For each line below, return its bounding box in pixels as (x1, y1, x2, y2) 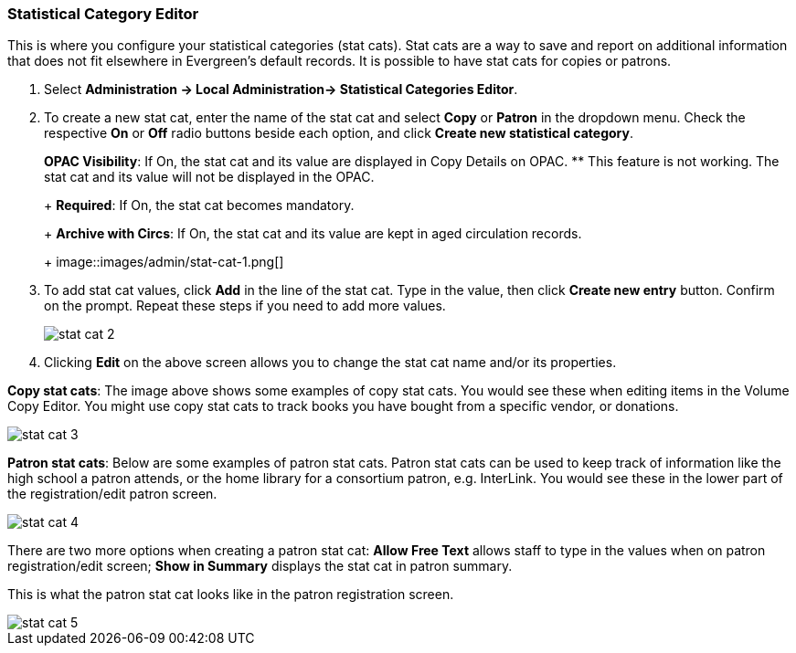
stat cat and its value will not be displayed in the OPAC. (44, 169, 375, 185)
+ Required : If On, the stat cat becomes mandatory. (44, 197, 355, 214)
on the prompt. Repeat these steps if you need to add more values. (44, 298, 446, 314)
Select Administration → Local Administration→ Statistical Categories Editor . (44, 81, 518, 98)
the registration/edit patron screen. (7, 486, 218, 502)
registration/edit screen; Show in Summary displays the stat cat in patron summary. (7, 558, 513, 574)
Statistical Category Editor (7, 5, 199, 23)
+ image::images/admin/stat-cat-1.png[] (44, 254, 284, 270)
